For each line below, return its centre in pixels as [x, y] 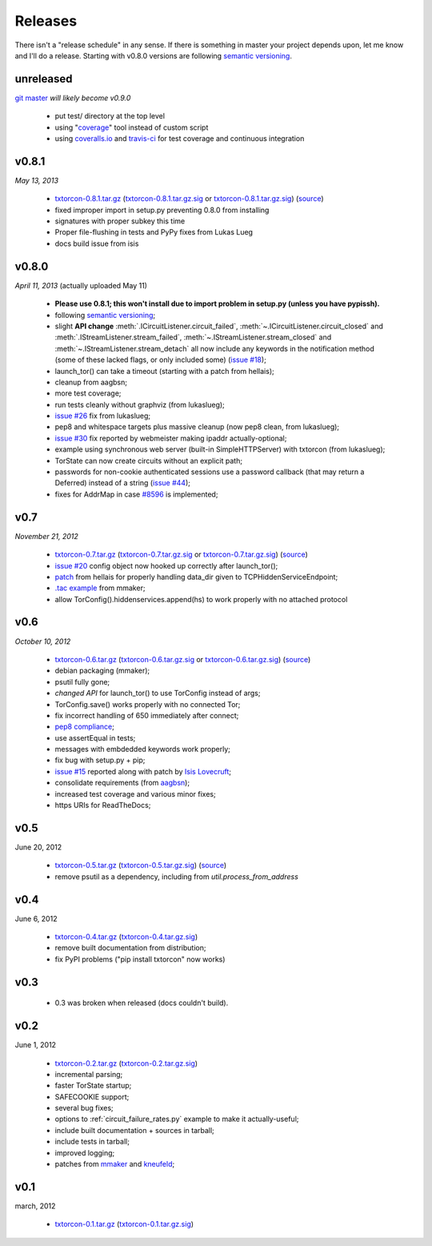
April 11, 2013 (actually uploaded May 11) [81, 285]
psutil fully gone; [82, 681]
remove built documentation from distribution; [130, 948]
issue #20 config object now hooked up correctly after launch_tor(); [166, 565]
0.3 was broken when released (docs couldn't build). [142, 1003]
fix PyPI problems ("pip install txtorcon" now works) [140, 959]
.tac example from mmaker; [100, 588]
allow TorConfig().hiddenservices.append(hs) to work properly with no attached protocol [201, 599]
